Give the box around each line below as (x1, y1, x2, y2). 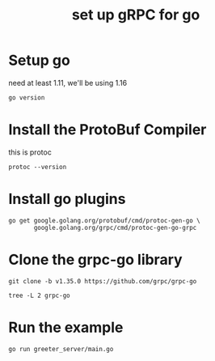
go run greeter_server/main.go (8, 345, 114, 353)
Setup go (8, 51, 70, 70)
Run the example (8, 318, 124, 337)
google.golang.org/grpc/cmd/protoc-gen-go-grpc (33, 223, 197, 231)
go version (8, 93, 45, 102)
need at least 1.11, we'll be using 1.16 (8, 78, 128, 87)
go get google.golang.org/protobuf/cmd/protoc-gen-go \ (8, 216, 200, 224)
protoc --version (8, 163, 67, 171)
